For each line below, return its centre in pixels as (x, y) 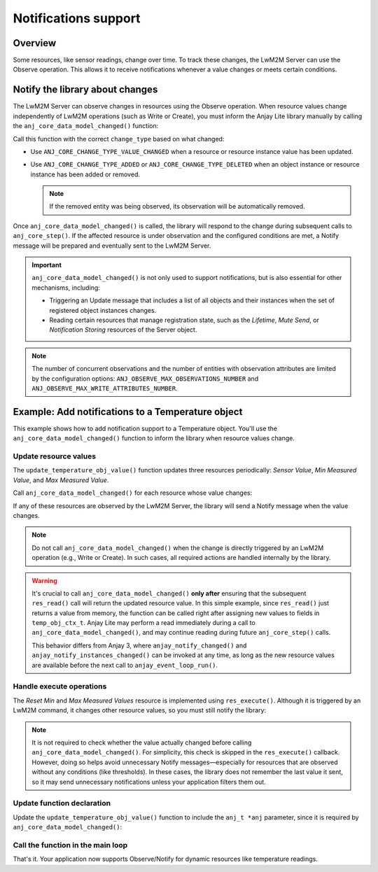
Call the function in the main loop (70, 845)
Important (47, 265)
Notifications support (77, 18)
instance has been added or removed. (85, 174)
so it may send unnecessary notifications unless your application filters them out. (149, 782)
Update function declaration (62, 803)
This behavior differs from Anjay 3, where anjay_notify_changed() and (139, 645)
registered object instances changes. (103, 310)
